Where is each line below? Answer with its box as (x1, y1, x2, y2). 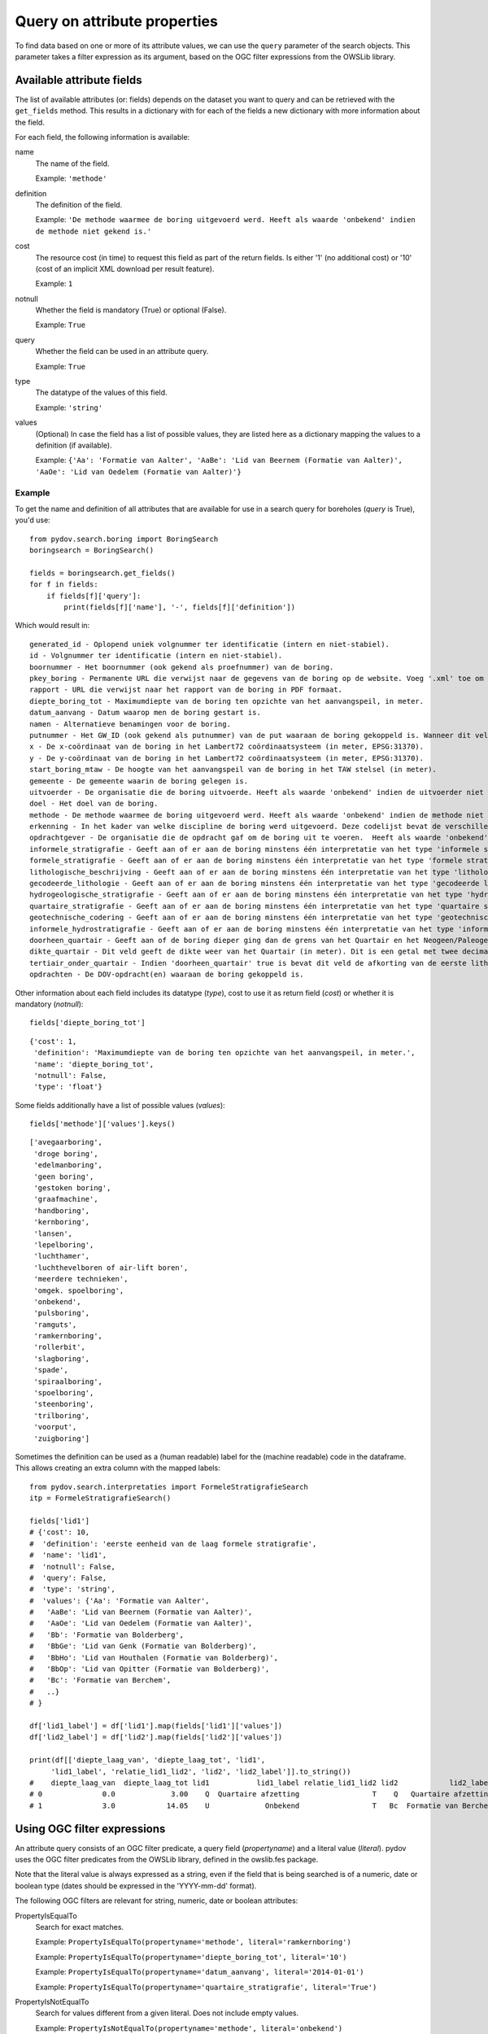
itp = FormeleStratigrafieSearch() (29, 1494, 172, 1503)
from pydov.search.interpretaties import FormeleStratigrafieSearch (29, 1482, 308, 1491)
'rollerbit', (33, 1342, 85, 1352)
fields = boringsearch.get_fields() (29, 568, 176, 578)
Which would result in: (15, 621, 90, 631)
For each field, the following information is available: (15, 133, 190, 142)
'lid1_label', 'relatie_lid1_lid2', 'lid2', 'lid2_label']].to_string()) (50, 1766, 351, 1776)
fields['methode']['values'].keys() (29, 1120, 176, 1128)
